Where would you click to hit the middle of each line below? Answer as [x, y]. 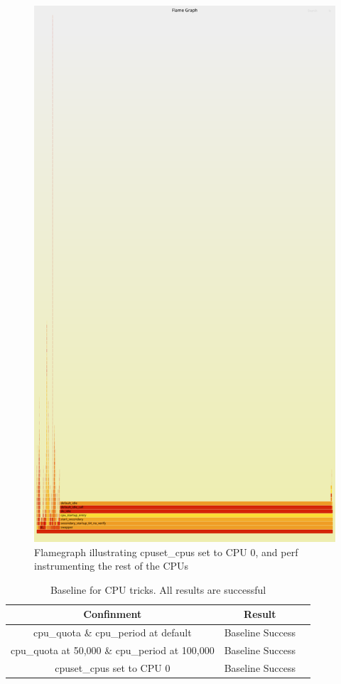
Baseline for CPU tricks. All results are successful [158, 589]
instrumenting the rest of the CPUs [112, 566]
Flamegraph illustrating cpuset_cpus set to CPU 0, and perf [166, 552]
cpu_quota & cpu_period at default [113, 633]
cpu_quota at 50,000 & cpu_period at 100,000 [113, 650]
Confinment [113, 614]
